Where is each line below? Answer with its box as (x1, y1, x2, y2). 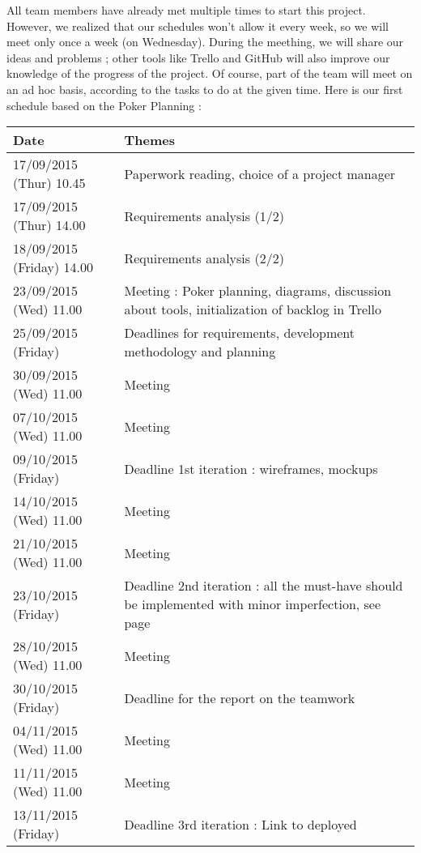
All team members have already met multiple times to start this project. (6, 2, 366, 18)
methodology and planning (124, 342, 276, 361)
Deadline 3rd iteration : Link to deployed (124, 814, 357, 834)
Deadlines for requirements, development (124, 323, 355, 343)
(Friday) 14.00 (13, 258, 93, 277)
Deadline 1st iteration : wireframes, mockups (124, 458, 378, 478)
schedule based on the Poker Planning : (6, 96, 202, 113)
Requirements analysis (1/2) (124, 206, 284, 225)
